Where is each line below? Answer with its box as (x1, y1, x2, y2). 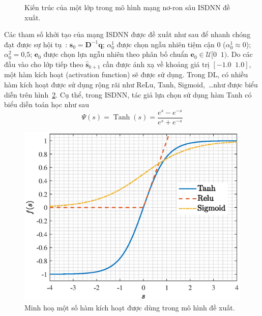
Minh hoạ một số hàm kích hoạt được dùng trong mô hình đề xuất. (24, 302, 235, 312)
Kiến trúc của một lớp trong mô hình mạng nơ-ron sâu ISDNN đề (24, 2, 230, 12)
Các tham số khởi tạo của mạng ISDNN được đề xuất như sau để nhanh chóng (4, 29, 251, 40)
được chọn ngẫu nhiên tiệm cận (117, 39, 215, 49)
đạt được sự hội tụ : (4, 39, 68, 49)
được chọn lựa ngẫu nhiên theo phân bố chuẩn (43, 49, 188, 59)
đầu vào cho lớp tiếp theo (4, 58, 83, 69)
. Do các (227, 49, 253, 59)
